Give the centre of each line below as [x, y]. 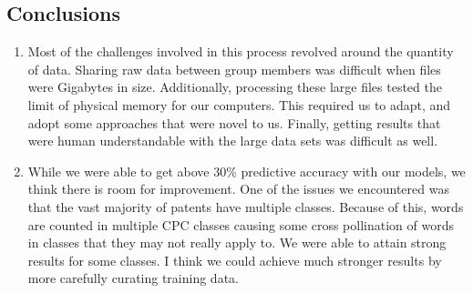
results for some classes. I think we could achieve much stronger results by [235, 260]
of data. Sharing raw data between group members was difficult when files [234, 69]
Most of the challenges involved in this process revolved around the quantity [241, 51]
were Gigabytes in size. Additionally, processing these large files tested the [235, 87]
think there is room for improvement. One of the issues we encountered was [238, 189]
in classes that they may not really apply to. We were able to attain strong [237, 242]
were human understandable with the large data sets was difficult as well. [233, 141]
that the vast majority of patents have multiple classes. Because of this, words [246, 206]
